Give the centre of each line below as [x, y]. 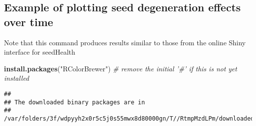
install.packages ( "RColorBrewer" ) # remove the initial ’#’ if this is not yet [121, 68]
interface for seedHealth [40, 52]
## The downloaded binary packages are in [75, 102]
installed [16, 78]
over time [29, 21]
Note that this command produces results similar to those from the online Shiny [125, 42]
